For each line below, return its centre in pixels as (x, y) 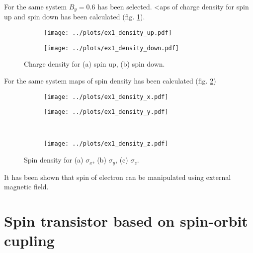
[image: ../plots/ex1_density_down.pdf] (112, 48)
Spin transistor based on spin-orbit (126, 220)
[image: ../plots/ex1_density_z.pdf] (106, 144)
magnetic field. (26, 187)
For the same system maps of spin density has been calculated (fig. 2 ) (110, 80)
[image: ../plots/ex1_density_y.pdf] (106, 112)
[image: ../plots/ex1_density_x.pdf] (106, 97)
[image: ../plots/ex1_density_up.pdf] (108, 33)
